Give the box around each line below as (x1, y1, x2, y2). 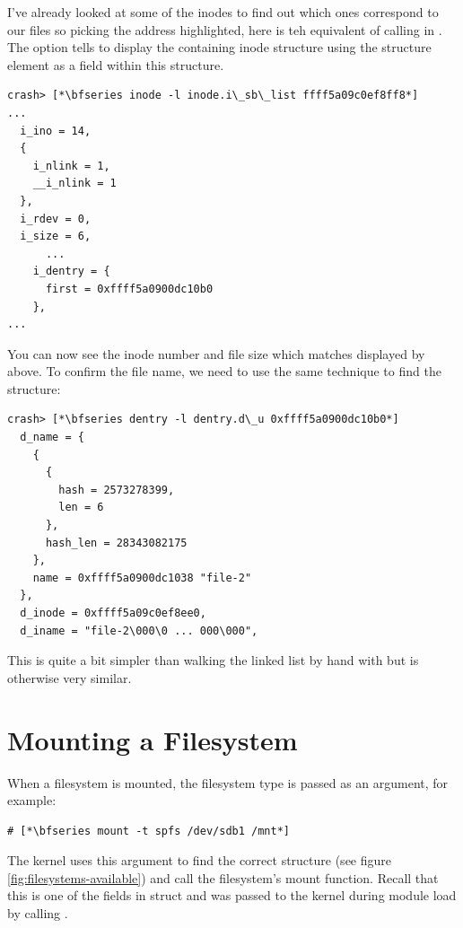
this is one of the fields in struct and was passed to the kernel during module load (7, 886, 457, 905)
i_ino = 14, (20, 124, 92, 137)
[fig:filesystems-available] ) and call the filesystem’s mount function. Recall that (7, 868, 439, 887)
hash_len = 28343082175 (45, 536, 188, 549)
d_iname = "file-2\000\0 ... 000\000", (20, 624, 258, 637)
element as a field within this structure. (7, 55, 224, 74)
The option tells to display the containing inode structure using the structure (7, 38, 432, 57)
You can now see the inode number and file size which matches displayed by (7, 344, 425, 363)
